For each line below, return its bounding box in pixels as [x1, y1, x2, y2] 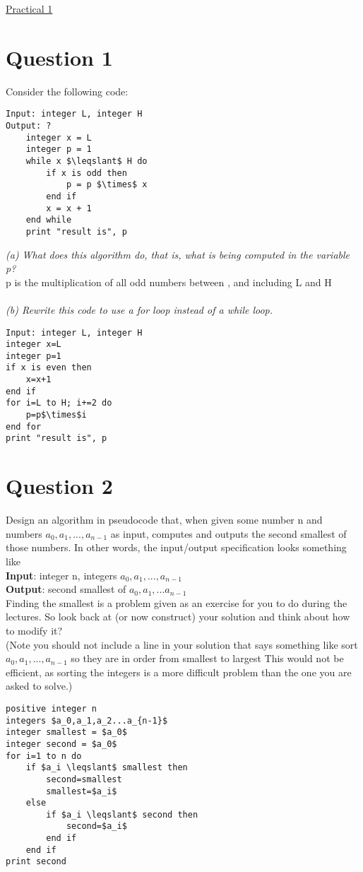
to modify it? [6, 623, 63, 637]
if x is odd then [46, 167, 127, 178]
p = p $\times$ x [66, 179, 148, 190]
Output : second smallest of [6, 582, 126, 596]
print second [6, 856, 66, 867]
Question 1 [6, 42, 113, 71]
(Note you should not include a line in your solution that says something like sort [6, 637, 358, 652]
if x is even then [6, 363, 92, 373]
